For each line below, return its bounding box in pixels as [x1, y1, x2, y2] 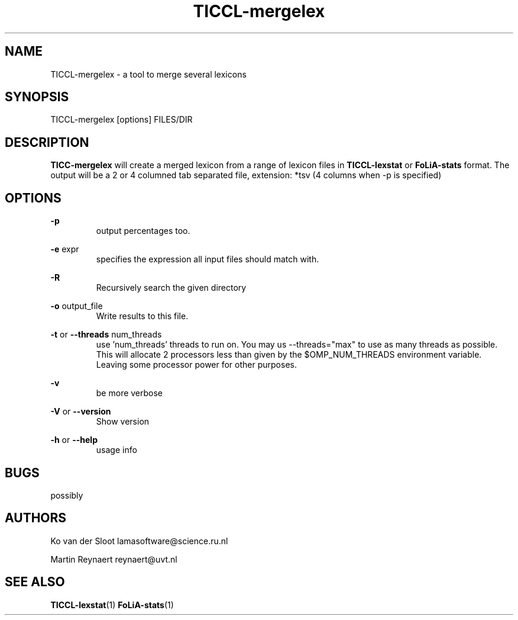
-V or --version [50, 406, 111, 417]
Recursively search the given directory [96, 282, 247, 293]
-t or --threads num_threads [50, 329, 162, 340]
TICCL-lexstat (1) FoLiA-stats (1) [50, 599, 174, 610]
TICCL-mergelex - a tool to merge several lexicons [50, 69, 247, 79]
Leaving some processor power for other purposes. [96, 359, 297, 370]
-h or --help [50, 435, 98, 445]
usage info [96, 445, 137, 455]
